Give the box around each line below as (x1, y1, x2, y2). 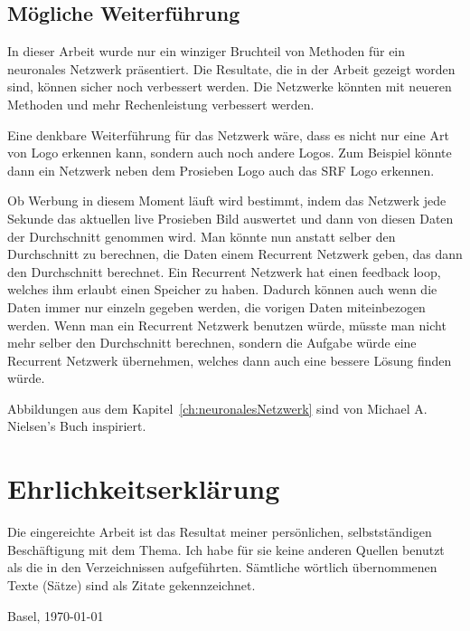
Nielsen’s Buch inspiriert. (7, 416, 146, 435)
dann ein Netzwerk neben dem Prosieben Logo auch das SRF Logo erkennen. (7, 160, 435, 179)
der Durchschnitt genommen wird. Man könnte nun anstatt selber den (7, 226, 396, 245)
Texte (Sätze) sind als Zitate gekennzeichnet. (7, 575, 256, 594)
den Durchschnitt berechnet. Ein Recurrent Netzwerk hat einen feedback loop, (7, 262, 441, 281)
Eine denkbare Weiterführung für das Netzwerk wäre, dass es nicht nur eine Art (7, 125, 449, 144)
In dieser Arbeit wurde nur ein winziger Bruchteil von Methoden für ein (7, 42, 406, 61)
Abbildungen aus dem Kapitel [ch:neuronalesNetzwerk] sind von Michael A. (7, 398, 428, 417)
